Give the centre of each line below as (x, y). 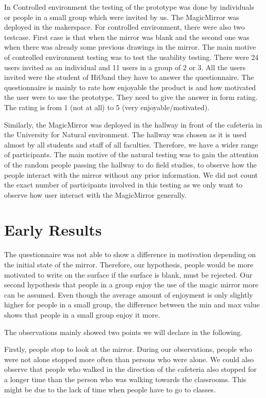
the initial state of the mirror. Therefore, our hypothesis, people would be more (129, 264)
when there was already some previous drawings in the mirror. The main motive (130, 47)
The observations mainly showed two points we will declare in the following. (124, 332)
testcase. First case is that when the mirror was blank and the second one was (127, 37)
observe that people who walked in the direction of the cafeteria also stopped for (130, 369)
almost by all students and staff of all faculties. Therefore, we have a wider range (131, 144)
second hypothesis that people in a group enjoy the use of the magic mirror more (131, 285)
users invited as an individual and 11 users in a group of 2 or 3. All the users (125, 67)
